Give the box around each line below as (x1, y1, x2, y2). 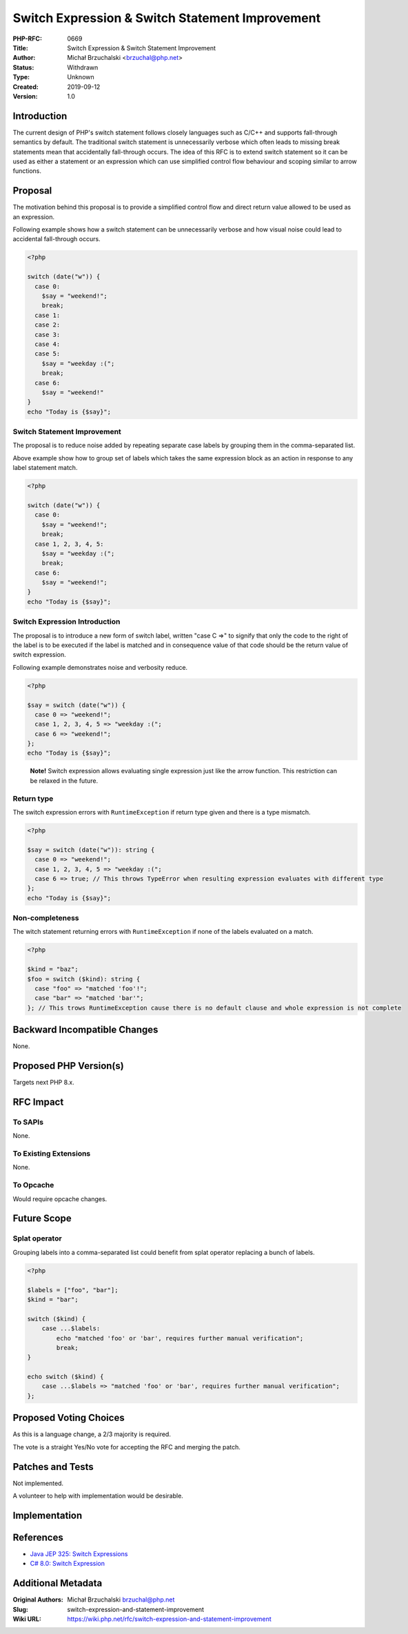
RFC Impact (12, 1096, 64, 1107)
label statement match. (12, 464, 78, 472)
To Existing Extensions (12, 1149, 91, 1158)
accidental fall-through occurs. (12, 235, 101, 243)
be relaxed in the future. (30, 776, 99, 785)
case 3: (34, 331, 61, 338)
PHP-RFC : (12, 34, 43, 43)
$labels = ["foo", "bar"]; (27, 1286, 119, 1294)
